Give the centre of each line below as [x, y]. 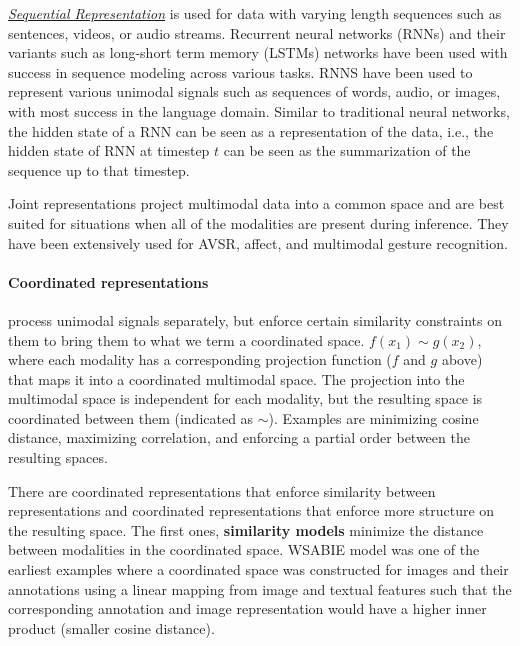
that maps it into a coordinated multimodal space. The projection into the [236, 378]
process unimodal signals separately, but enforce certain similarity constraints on [255, 319]
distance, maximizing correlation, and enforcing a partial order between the [239, 437]
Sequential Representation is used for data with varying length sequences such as [255, 13]
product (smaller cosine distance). [111, 627]
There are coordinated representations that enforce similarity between [222, 490]
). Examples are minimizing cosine [373, 417]
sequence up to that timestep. [99, 169]
